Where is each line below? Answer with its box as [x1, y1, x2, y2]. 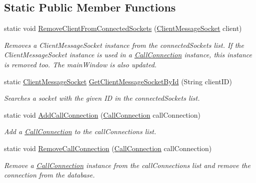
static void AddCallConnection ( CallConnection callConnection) [4, 109, 200, 120]
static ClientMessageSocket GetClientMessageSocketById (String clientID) [4, 76, 232, 86]
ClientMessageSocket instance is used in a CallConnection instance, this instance [4, 49, 252, 60]
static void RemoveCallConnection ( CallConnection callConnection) [4, 143, 212, 153]
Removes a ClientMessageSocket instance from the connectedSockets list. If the [4, 39, 244, 50]
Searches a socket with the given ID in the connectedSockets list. [4, 93, 200, 103]
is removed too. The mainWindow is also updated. [4, 59, 157, 69]
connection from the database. [4, 170, 95, 180]
